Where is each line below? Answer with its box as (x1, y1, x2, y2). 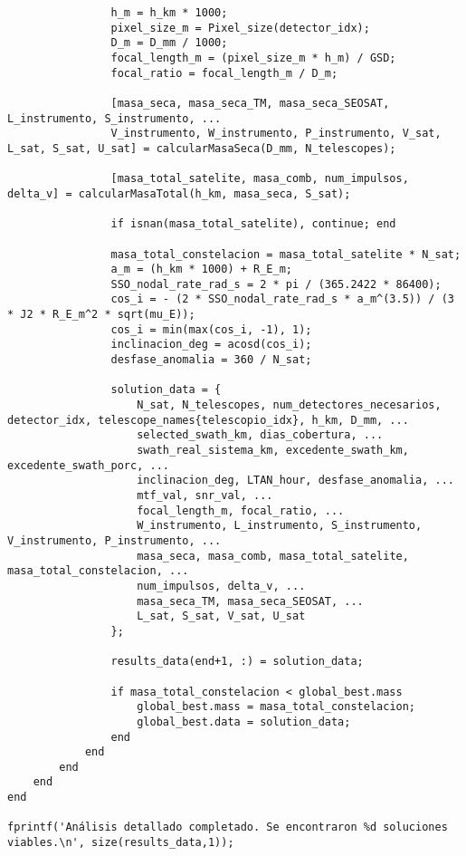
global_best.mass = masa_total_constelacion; (137, 700, 416, 714)
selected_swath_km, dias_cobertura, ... (137, 428, 384, 442)
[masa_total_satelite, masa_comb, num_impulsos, (110, 172, 409, 186)
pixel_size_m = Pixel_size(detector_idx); (110, 21, 370, 34)
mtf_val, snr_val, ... (137, 489, 273, 502)
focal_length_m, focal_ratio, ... (137, 504, 345, 517)
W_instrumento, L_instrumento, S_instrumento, (137, 519, 423, 533)
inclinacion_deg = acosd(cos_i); (110, 338, 312, 351)
